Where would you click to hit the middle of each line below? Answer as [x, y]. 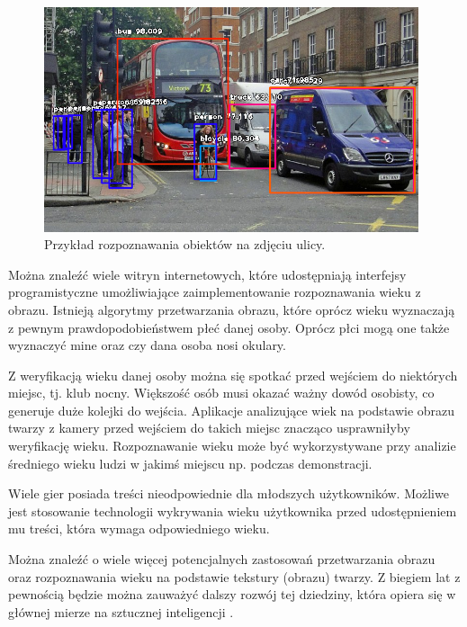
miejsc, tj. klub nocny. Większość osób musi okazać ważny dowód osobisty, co [221, 393]
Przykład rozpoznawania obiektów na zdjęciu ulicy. [185, 244]
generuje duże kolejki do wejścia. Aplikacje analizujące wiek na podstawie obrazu [232, 410]
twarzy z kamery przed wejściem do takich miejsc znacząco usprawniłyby [209, 428]
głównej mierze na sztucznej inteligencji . [121, 611]
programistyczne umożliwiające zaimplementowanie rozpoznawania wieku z [215, 292]
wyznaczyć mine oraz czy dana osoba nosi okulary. [147, 345]
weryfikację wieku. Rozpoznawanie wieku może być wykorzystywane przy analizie [232, 446]
